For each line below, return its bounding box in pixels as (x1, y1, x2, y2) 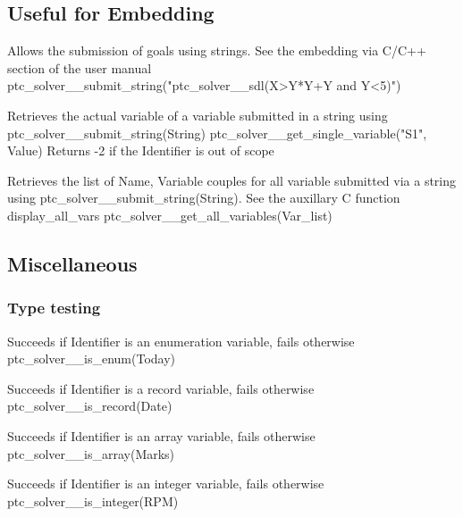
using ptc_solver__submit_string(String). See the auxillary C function (7, 188, 400, 207)
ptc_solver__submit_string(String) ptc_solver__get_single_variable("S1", (7, 123, 427, 142)
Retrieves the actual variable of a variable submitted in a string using (7, 105, 388, 124)
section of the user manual (7, 58, 152, 77)
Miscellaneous (7, 249, 138, 277)
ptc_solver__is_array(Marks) (7, 444, 175, 463)
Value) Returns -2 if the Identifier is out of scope (7, 141, 274, 160)
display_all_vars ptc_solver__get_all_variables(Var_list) (7, 205, 333, 224)
